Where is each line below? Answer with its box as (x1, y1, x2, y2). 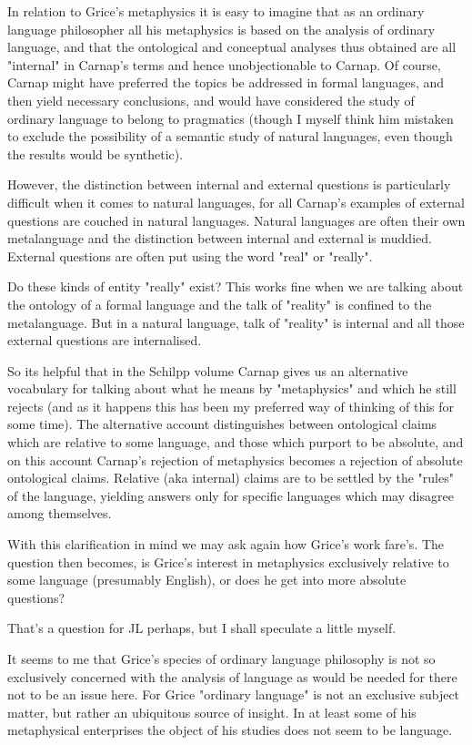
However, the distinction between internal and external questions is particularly (7, 175, 451, 194)
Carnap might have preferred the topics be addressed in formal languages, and (7, 73, 445, 92)
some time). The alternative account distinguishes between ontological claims (7, 414, 437, 434)
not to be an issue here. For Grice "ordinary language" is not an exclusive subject (7, 685, 460, 704)
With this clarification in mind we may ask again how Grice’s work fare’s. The (7, 535, 445, 554)
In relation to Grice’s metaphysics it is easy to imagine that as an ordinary (7, 2, 425, 20)
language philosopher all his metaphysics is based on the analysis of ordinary (7, 19, 436, 38)
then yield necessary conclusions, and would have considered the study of (7, 90, 415, 109)
